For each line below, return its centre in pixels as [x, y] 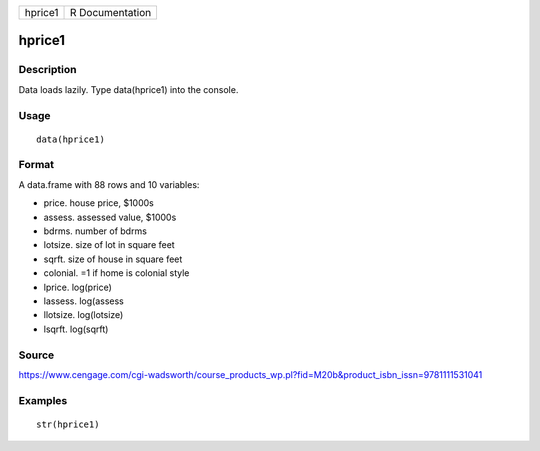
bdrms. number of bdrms [95, 231]
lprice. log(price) [77, 287]
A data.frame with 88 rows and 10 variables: [109, 184]
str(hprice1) [68, 424]
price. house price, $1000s [99, 203]
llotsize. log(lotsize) [83, 315]
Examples [43, 400]
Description [47, 70]
